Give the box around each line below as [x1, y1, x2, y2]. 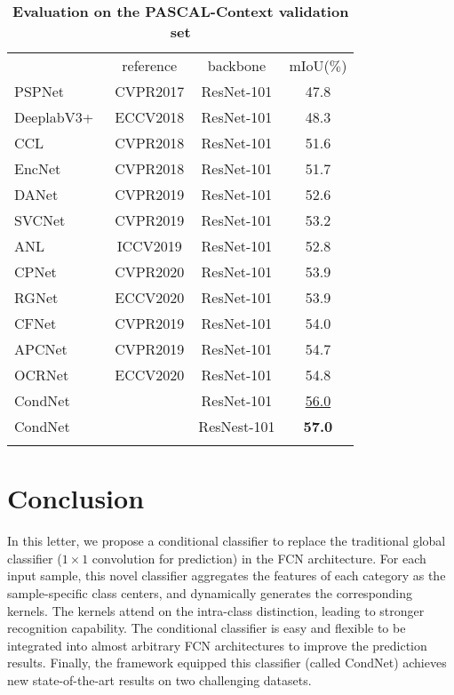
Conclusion [7, 480, 145, 516]
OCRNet [14, 364, 69, 385]
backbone [207, 55, 267, 76]
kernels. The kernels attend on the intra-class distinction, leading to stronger [7, 601, 425, 619]
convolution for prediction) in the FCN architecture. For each [92, 548, 426, 567]
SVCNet [14, 210, 66, 230]
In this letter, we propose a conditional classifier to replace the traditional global [7, 531, 446, 550]
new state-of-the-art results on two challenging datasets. [7, 670, 312, 689]
